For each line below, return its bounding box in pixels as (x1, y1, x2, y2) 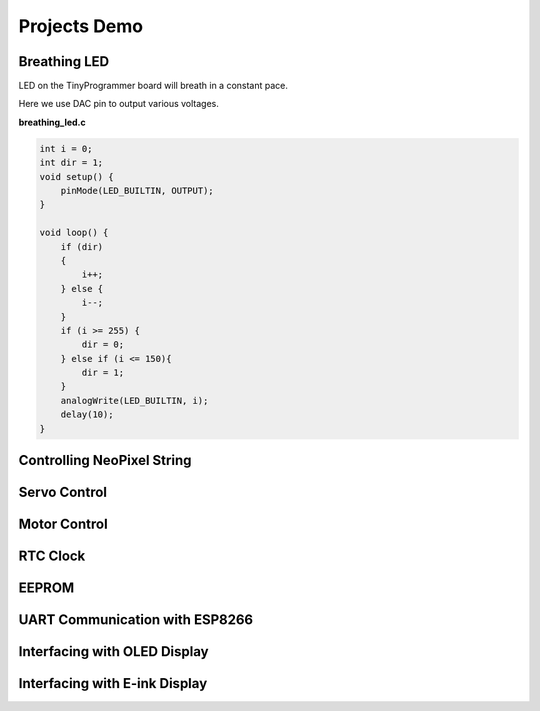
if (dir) (60, 241, 104, 252)
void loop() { (39, 227, 109, 239)
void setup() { (39, 171, 114, 182)
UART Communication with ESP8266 (18, 611, 254, 629)
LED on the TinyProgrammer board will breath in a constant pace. (18, 80, 289, 92)
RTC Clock (18, 548, 86, 565)
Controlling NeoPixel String (18, 452, 192, 469)
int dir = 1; (39, 157, 104, 169)
